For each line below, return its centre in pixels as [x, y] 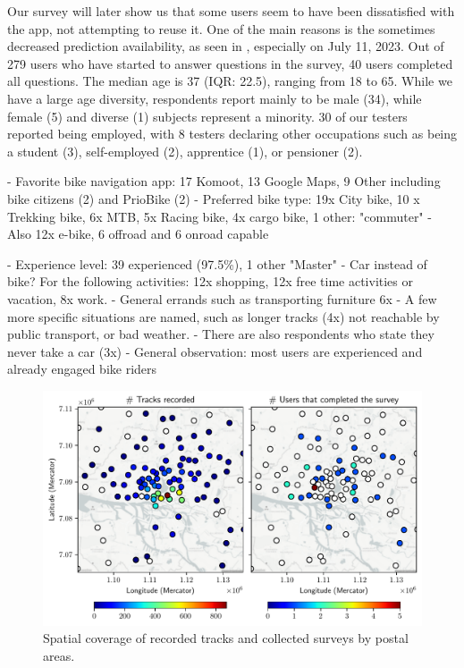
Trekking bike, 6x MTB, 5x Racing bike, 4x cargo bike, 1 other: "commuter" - [219, 216]
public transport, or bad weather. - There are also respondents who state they [221, 334]
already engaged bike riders [82, 369]
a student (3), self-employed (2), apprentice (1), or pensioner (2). [185, 151]
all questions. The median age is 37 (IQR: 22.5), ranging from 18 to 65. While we [230, 81]
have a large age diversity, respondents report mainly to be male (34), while [215, 98]
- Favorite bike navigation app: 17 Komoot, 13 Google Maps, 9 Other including [224, 181]
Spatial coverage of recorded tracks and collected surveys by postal [226, 638]
